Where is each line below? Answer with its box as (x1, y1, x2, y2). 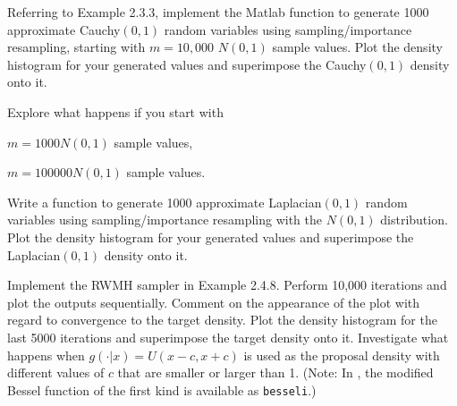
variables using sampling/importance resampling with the (7, 210, 323, 229)
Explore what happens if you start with (7, 102, 224, 121)
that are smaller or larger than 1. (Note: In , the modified (117, 363, 434, 382)
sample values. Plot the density (272, 38, 443, 56)
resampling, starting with (7, 38, 146, 56)
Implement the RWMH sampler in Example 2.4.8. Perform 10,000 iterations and (7, 275, 447, 294)
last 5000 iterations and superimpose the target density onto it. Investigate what (7, 327, 449, 346)
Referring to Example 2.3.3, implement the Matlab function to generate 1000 (7, 3, 429, 21)
